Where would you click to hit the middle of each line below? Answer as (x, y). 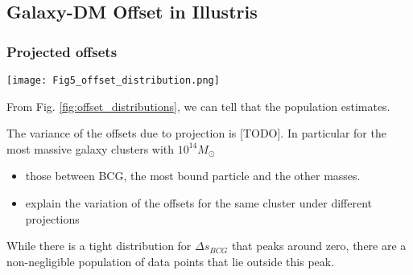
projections (52, 218)
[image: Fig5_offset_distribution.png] (113, 80)
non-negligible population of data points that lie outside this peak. (171, 261)
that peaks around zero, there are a (319, 246)
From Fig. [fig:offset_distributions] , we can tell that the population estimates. (198, 106)
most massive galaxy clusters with (91, 148)
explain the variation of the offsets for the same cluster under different (199, 203)
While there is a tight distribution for (99, 246)
